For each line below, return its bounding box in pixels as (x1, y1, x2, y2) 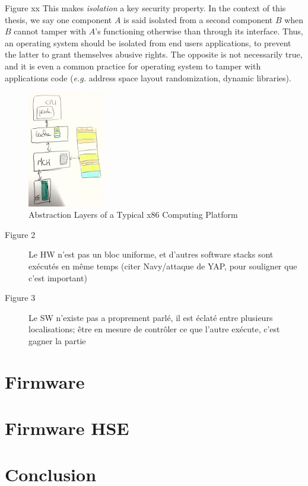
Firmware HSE (5, 416, 129, 440)
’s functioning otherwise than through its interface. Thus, (95, 25, 303, 37)
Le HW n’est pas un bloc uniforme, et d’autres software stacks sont (28, 248, 274, 261)
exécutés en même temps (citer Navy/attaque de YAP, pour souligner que (28, 259, 297, 272)
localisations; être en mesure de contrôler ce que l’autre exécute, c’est (28, 323, 280, 335)
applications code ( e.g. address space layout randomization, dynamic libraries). (5, 71, 291, 84)
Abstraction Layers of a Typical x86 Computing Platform (28, 208, 238, 221)
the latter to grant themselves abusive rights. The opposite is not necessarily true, (5, 48, 303, 61)
